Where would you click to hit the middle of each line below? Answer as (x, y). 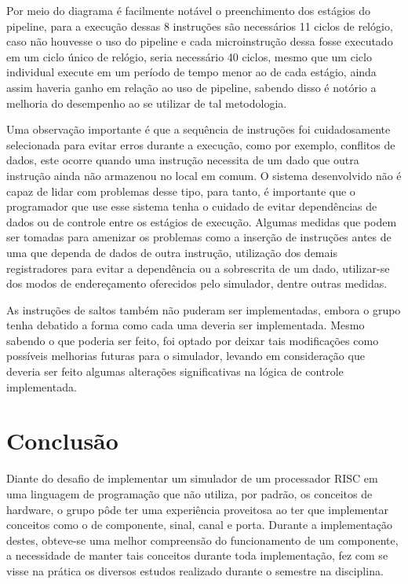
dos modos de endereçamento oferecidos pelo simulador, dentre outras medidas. (197, 283)
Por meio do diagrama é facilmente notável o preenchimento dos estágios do (189, 10)
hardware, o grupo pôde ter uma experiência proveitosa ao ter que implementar (197, 509)
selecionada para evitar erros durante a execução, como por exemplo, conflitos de (201, 144)
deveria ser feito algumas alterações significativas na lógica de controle (175, 371)
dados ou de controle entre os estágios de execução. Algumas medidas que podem (202, 221)
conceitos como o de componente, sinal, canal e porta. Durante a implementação (199, 525)
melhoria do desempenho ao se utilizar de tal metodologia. (147, 103)
